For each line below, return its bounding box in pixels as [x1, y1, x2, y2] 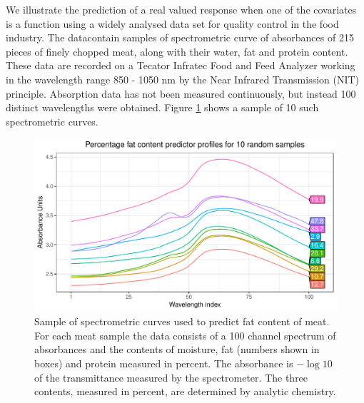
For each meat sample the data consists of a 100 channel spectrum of [34, 327, 336, 342]
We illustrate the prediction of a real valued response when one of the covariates [6, 2, 357, 16]
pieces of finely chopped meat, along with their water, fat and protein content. [6, 44, 348, 58]
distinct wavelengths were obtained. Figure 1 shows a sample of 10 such [6, 100, 319, 115]
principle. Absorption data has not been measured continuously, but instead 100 [6, 86, 356, 101]
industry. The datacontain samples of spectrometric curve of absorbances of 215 [6, 30, 354, 45]
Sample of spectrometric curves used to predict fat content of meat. [34, 314, 330, 329]
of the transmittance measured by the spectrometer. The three [34, 369, 308, 384]
